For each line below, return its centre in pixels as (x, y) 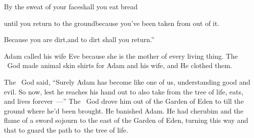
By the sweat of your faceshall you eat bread (71, 6)
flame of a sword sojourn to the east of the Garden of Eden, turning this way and (126, 120)
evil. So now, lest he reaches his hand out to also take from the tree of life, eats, (124, 91)
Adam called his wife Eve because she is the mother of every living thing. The (121, 56)
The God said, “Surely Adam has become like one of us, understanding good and (127, 81)
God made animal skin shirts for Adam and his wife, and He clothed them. (119, 65)
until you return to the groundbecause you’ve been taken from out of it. (112, 23)
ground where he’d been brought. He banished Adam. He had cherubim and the (124, 110)
